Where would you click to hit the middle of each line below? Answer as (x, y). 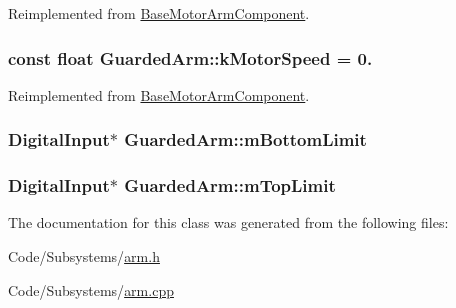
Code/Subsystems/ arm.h (84, 256)
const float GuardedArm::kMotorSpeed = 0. (190, 57)
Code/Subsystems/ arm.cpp (91, 289)
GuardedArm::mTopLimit (230, 185)
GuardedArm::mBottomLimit (245, 139)
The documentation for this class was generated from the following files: (228, 222)
